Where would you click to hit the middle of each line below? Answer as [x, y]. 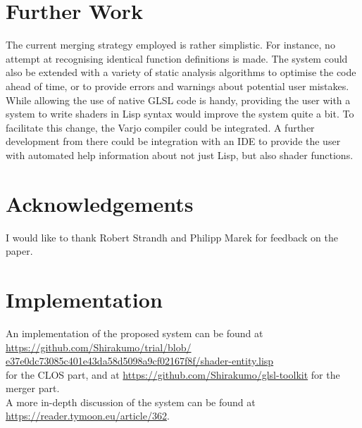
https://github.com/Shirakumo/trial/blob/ [99, 347]
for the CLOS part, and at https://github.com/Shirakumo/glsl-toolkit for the [173, 374]
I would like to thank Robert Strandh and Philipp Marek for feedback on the [172, 237]
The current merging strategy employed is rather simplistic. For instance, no [170, 45]
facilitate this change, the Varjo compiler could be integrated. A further [160, 127]
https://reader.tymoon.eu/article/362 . [88, 416]
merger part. [33, 388]
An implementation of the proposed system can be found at [135, 333]
